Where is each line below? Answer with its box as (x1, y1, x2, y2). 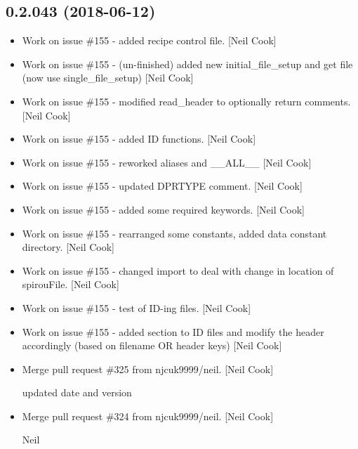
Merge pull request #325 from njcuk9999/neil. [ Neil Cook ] (22, 361, 274, 376)
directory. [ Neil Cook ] (22, 240, 114, 254)
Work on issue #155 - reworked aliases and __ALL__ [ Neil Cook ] (22, 155, 312, 169)
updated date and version (22, 385, 132, 400)
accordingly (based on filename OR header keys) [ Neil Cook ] (22, 338, 282, 353)
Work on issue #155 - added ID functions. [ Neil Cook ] (22, 131, 256, 146)
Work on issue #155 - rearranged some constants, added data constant (22, 226, 327, 240)
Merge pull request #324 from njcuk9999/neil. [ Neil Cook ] (22, 408, 274, 423)
